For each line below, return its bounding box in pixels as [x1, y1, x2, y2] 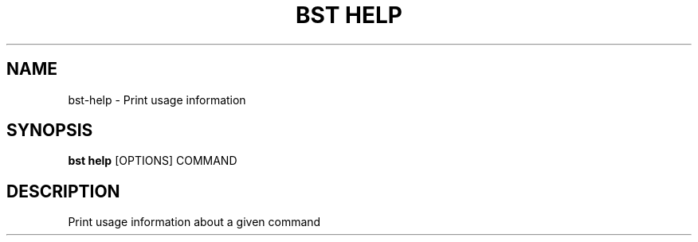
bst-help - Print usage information [68, 92, 246, 107]
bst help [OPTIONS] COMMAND [68, 154, 237, 168]
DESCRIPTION [6, 181, 120, 201]
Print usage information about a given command [68, 215, 321, 229]
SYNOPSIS [6, 120, 93, 141]
